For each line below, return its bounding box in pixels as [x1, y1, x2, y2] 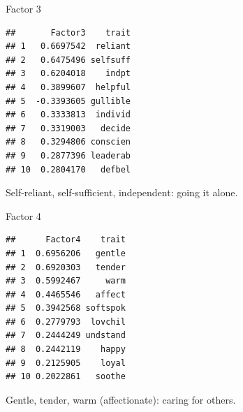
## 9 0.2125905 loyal [6, 358, 126, 368]
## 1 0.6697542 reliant [6, 41, 131, 52]
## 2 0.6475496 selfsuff [6, 54, 131, 65]
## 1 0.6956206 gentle [6, 248, 126, 258]
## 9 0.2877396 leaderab [6, 150, 131, 161]
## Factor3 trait [6, 27, 131, 38]
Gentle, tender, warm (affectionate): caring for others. [6, 392, 236, 406]
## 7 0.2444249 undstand [6, 330, 126, 341]
